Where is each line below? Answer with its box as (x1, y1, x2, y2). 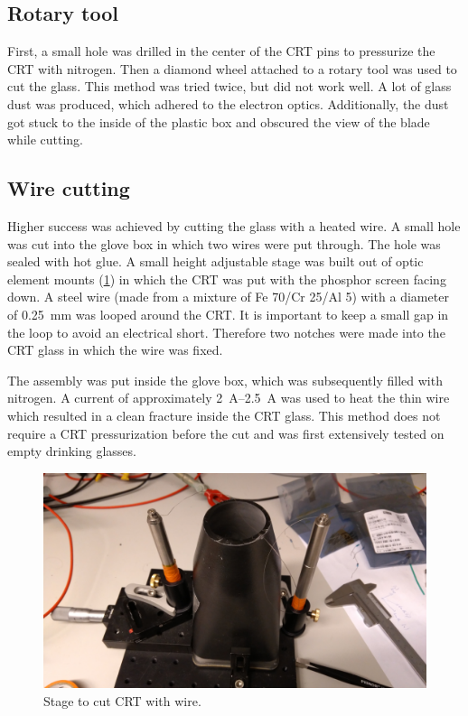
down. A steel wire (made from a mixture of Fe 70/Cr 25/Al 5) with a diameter (7, 287, 449, 306)
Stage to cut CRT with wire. (43, 691, 201, 710)
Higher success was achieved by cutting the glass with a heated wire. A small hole (7, 216, 461, 235)
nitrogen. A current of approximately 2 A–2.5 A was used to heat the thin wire (7, 388, 450, 407)
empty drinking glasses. (7, 442, 136, 460)
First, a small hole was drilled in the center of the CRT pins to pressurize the (7, 42, 435, 60)
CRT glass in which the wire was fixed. (7, 340, 223, 359)
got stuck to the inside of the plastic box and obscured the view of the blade (7, 112, 430, 131)
